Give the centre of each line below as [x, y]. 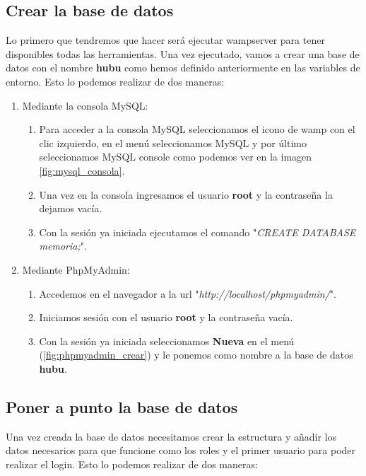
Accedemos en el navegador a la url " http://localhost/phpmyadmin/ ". [188, 293]
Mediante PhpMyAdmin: [76, 269]
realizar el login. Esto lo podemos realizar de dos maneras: [132, 464]
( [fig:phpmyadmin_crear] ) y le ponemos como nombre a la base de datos [196, 355]
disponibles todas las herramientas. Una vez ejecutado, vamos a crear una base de [183, 53]
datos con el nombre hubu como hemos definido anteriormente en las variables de [183, 68]
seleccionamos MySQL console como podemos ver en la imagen [176, 157]
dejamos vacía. [71, 208]
